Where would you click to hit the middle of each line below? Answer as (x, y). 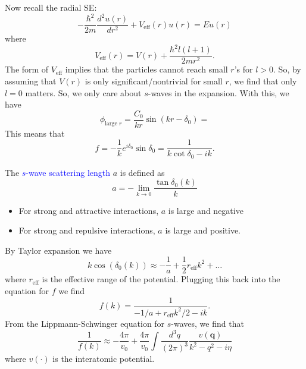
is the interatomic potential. (104, 359)
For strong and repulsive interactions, (87, 230)
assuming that (31, 81)
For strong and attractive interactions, (89, 210)
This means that (35, 133)
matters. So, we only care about (83, 92)
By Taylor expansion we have (58, 250)
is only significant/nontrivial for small (154, 81)
